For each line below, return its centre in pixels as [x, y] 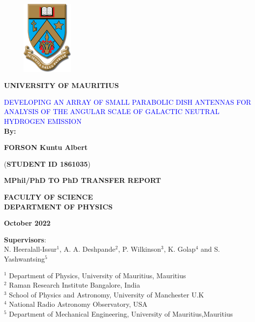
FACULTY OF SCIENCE [48, 196]
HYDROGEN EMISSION [43, 121]
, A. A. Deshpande [87, 249]
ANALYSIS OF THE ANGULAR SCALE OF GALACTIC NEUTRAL [112, 111]
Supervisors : [25, 239]
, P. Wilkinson [140, 249]
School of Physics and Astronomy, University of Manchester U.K [107, 294]
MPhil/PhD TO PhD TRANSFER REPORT [83, 180]
